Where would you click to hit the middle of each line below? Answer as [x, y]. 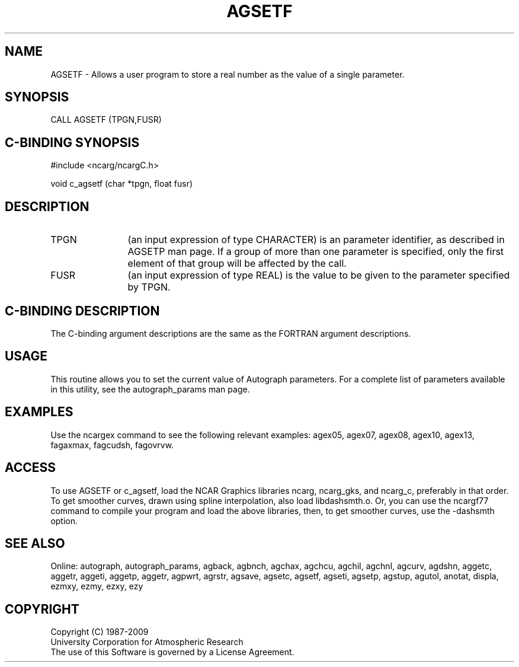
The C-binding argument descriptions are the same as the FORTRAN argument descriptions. [231, 333]
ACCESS [31, 468]
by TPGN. [149, 287]
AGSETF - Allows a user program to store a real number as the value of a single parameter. [228, 74]
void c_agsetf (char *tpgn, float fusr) [122, 184]
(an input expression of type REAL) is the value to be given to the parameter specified [319, 275]
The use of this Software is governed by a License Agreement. [172, 652]
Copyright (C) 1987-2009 [100, 632]
